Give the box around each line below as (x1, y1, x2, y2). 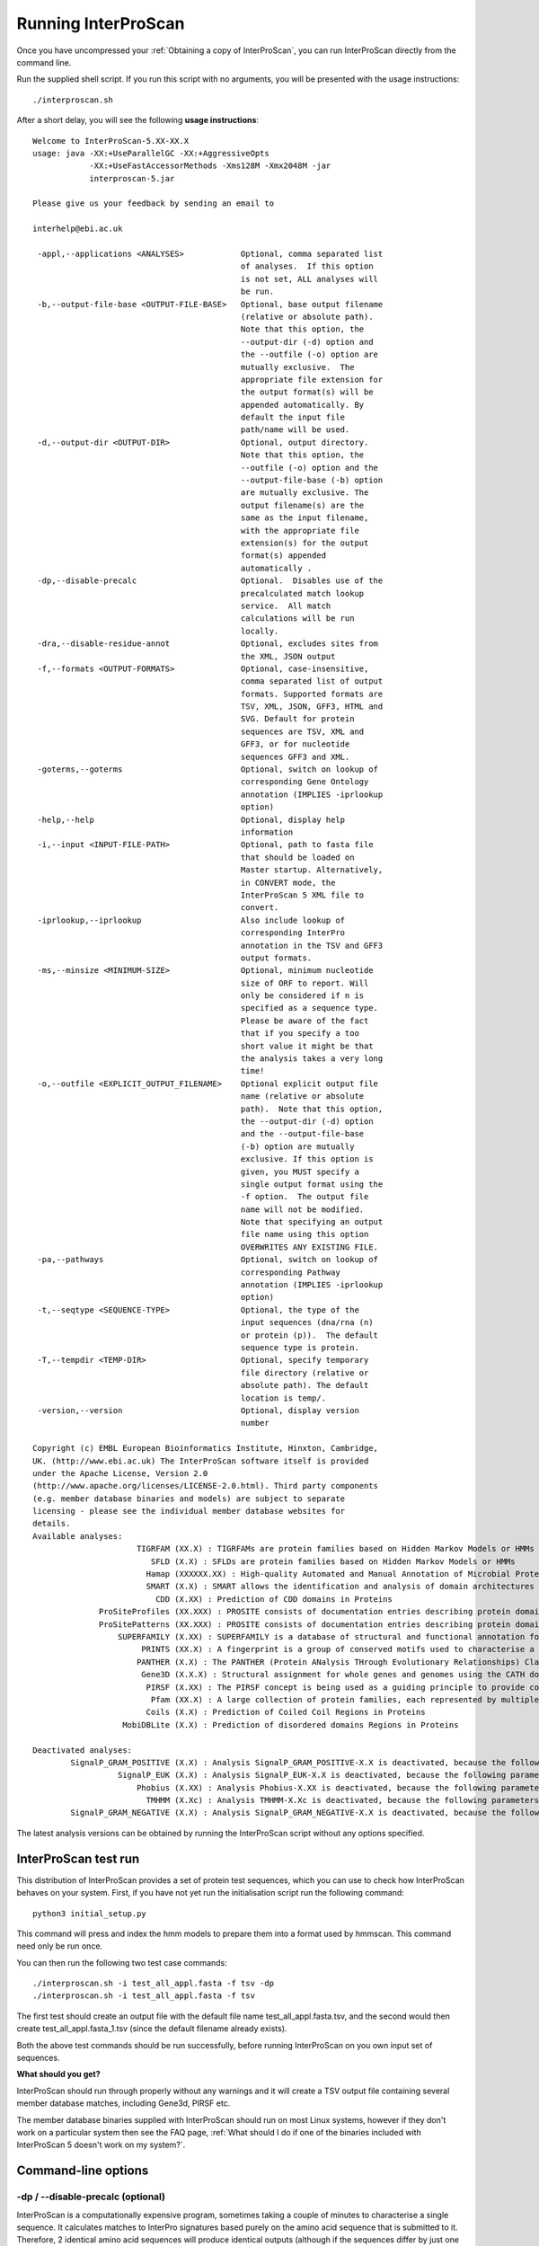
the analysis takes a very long (240, 1054, 384, 1064)
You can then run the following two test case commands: (16, 1957, 228, 1967)
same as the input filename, (240, 513, 369, 523)
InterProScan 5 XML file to (240, 889, 365, 900)
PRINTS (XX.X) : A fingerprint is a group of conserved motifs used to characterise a (140, 1644, 535, 1655)
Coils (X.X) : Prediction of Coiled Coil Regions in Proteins (146, 1707, 426, 1718)
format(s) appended (240, 551, 327, 561)
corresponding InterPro (240, 928, 346, 938)
